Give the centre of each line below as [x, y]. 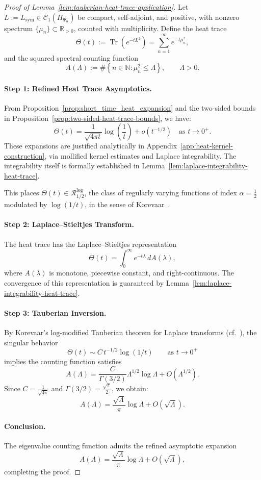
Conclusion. [25, 426]
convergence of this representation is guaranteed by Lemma [97, 283]
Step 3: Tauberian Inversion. [55, 312]
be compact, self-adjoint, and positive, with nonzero [159, 17]
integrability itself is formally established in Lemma [85, 166]
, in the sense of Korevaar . [127, 204]
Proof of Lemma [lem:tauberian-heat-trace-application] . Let [96, 7]
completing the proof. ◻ [43, 471]
